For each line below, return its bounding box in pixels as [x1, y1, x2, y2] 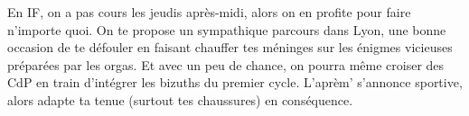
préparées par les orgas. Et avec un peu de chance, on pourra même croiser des [7, 55, 445, 74]
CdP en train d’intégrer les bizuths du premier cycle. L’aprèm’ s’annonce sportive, [7, 73, 463, 92]
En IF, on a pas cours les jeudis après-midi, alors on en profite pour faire [7, 3, 411, 21]
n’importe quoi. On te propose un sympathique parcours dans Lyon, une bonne [7, 20, 446, 39]
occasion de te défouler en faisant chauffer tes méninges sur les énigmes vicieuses [7, 38, 453, 57]
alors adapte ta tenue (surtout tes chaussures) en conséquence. [7, 90, 353, 109]
